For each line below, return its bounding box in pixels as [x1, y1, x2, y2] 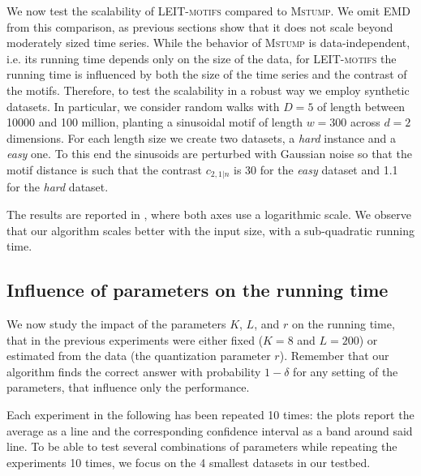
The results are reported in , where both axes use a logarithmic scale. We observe [6, 205, 411, 222]
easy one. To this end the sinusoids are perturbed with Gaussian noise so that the [6, 145, 412, 162]
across [350, 114, 380, 131]
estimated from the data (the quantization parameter [6, 347, 271, 364]
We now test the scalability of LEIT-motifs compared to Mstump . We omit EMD [6, 2, 410, 19]
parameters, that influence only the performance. [6, 379, 250, 396]
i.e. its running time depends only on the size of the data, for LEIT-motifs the [6, 49, 397, 66]
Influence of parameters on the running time [6, 277, 389, 302]
